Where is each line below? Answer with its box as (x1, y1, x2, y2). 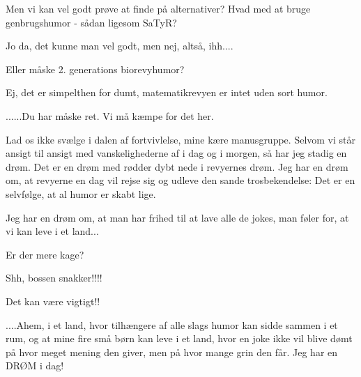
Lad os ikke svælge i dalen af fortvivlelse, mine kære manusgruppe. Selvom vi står (6, 132, 355, 146)
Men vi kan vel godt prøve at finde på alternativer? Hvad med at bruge (6, 1, 311, 15)
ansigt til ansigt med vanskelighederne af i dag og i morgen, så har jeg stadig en (6, 146, 347, 160)
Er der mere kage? (6, 247, 84, 261)
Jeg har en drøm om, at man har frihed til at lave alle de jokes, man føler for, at (6, 210, 349, 224)
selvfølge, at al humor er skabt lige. (6, 186, 156, 201)
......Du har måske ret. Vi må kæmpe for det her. (6, 108, 214, 123)
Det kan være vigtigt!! (6, 293, 100, 308)
